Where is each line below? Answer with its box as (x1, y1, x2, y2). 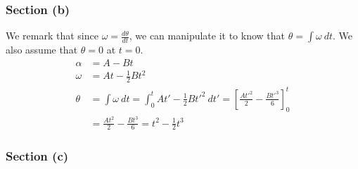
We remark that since (6, 28, 98, 43)
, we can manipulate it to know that (129, 28, 286, 43)
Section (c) (6, 147, 69, 165)
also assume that (6, 42, 78, 57)
